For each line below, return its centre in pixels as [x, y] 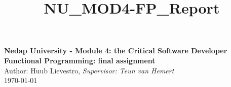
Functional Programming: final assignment [80, 60]
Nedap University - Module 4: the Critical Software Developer [116, 51]
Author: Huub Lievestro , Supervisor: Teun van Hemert [89, 70]
